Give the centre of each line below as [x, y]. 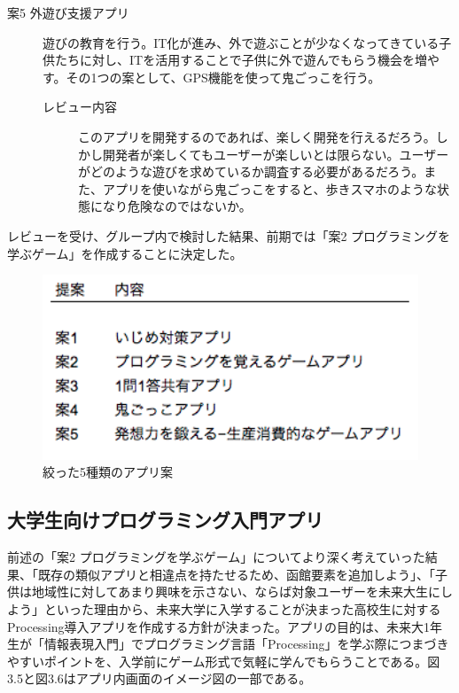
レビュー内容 [80, 107]
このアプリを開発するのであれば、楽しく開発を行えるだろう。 [257, 136]
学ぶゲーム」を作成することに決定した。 [125, 253]
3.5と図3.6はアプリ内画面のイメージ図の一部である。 [159, 678]
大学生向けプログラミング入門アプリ [165, 520]
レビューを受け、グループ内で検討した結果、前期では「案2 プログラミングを [229, 235]
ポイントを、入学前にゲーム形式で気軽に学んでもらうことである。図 [242, 661]
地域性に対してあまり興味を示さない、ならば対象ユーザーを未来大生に [236, 592]
